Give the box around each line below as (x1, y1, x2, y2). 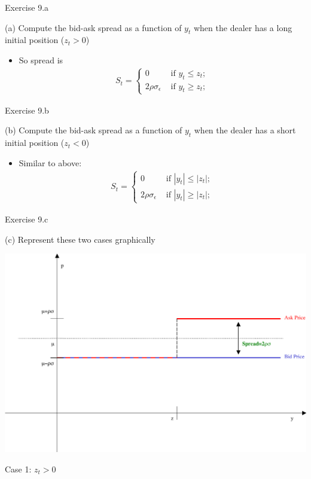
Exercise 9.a (5, 1, 49, 13)
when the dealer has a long (193, 21, 292, 33)
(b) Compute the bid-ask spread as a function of (5, 124, 182, 136)
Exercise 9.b (5, 103, 49, 116)
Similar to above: (19, 156, 82, 169)
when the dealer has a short (194, 124, 296, 136)
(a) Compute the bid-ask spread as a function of (5, 21, 182, 33)
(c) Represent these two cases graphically (5, 233, 155, 245)
